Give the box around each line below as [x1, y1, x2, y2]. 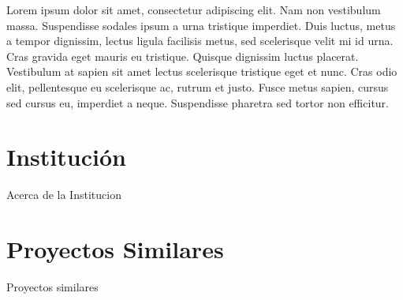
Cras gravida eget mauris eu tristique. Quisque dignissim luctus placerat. [6, 47, 359, 64]
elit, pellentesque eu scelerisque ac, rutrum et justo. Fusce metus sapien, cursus [6, 78, 389, 95]
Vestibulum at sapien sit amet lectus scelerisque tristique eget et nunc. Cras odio [6, 63, 397, 80]
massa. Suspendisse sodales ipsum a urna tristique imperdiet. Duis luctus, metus [6, 17, 396, 33]
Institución [6, 141, 126, 173]
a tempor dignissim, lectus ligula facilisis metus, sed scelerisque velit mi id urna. [6, 32, 394, 49]
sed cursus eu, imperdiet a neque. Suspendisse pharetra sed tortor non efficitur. [6, 94, 389, 111]
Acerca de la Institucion [6, 186, 121, 203]
